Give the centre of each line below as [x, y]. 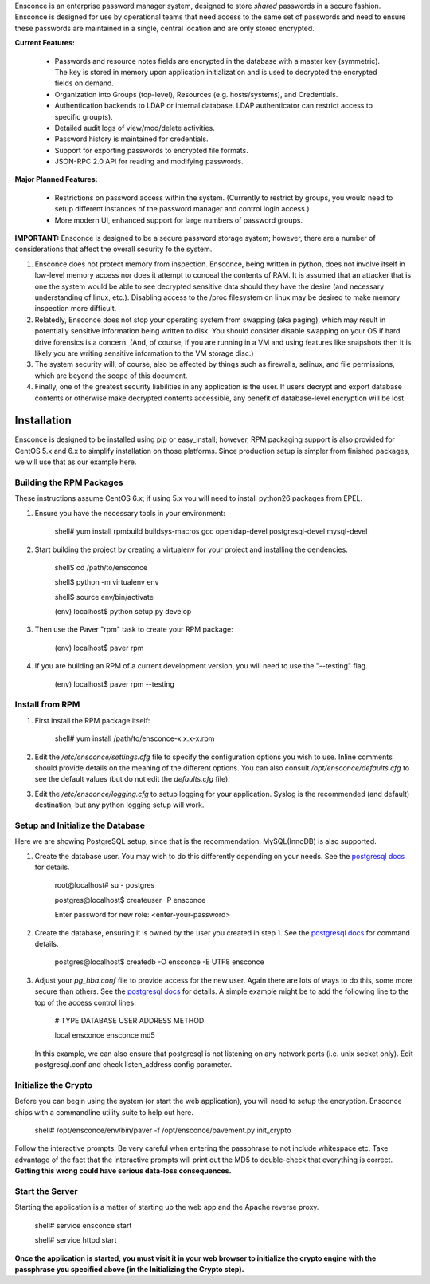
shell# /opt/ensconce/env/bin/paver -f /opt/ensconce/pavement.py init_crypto [163, 1130]
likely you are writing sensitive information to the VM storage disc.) [144, 353]
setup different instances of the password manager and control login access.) [182, 209]
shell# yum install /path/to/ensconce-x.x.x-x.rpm [135, 738]
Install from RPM [47, 704]
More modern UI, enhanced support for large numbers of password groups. [178, 220]
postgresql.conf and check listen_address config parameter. [133, 1065]
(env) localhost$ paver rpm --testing [115, 684]
